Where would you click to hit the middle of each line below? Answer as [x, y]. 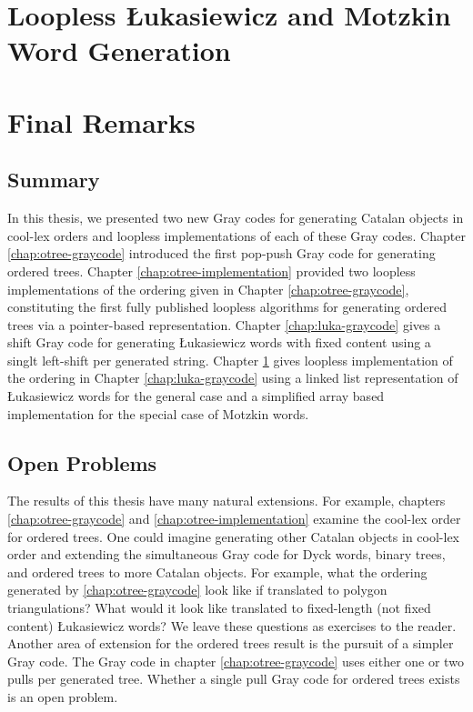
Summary [54, 180]
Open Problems [82, 462]
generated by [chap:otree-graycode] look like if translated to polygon [197, 590]
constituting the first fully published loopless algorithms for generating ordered [227, 307]
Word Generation [119, 50]
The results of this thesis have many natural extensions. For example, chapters [226, 501]
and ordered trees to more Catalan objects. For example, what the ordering [217, 572]
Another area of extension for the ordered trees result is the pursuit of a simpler [231, 643]
